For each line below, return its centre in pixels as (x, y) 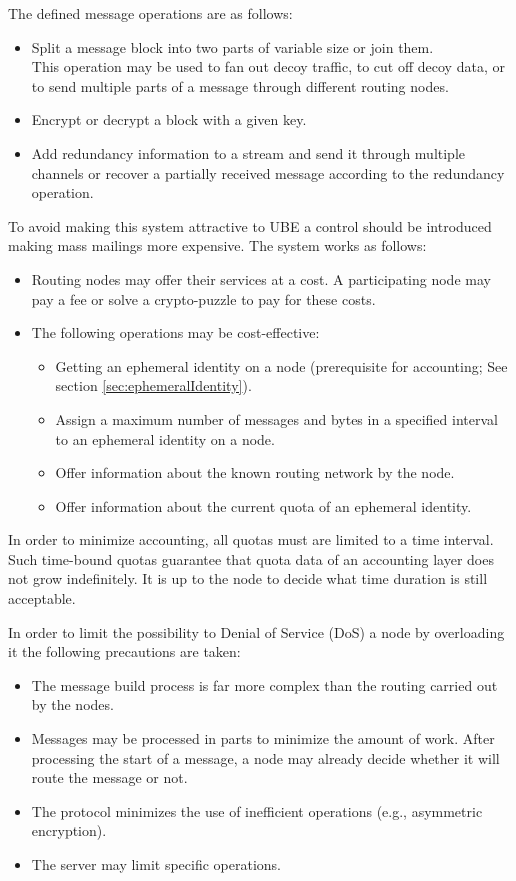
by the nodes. (72, 704)
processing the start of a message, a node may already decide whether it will (265, 757)
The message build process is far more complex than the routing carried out (264, 684)
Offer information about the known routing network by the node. (255, 472)
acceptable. (42, 598)
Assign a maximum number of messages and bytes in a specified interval (276, 418)
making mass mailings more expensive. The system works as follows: (217, 245)
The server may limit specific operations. (156, 864)
